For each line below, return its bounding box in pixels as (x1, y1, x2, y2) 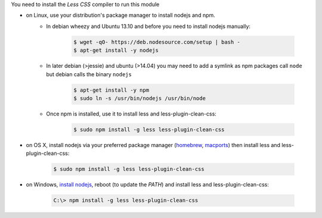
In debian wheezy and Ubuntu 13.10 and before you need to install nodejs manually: (46, 23, 250, 30)
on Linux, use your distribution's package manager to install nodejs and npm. (26, 12, 216, 19)
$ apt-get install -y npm (73, 86, 149, 94)
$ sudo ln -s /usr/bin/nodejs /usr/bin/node (73, 95, 206, 101)
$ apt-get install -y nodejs (73, 47, 159, 54)
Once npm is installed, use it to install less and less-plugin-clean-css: (46, 110, 217, 117)
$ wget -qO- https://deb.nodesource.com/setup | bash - (73, 39, 241, 45)
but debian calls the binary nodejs (46, 70, 132, 77)
